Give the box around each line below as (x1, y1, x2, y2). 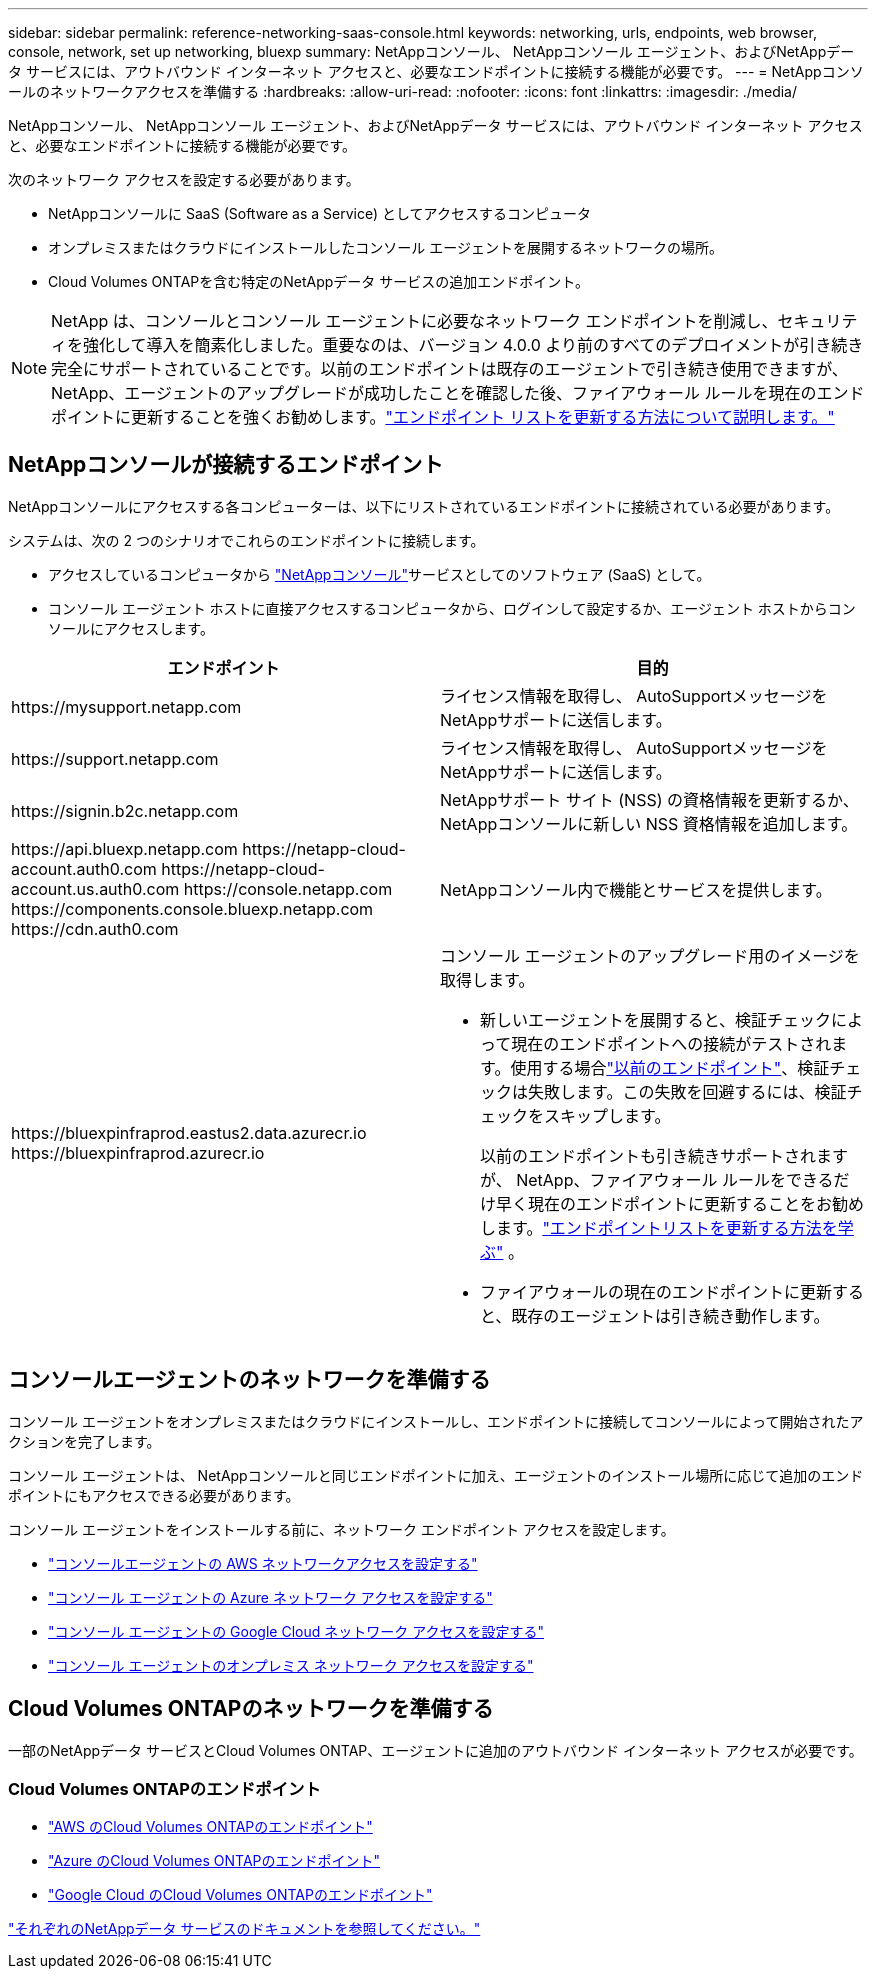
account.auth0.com (11, 858, 157, 879)
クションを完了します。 (8, 1432, 161, 1450)
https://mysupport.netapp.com (11, 696, 242, 717)
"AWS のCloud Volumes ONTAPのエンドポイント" (48, 1818, 373, 1836)
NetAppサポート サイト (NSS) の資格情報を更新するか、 (440, 789, 859, 810)
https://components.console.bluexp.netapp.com (11, 898, 374, 919)
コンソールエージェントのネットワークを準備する (8, 1367, 491, 1393)
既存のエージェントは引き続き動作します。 (511, 1305, 830, 1326)
